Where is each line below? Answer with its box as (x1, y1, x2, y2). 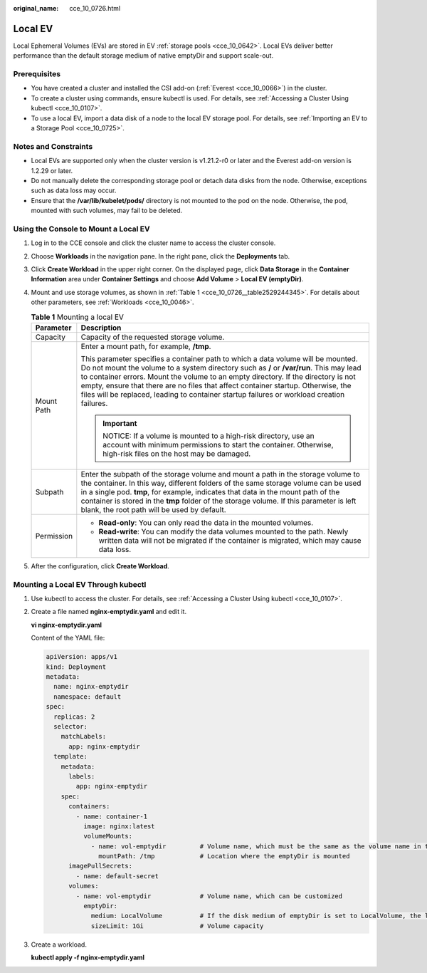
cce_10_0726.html (69, 4, 121, 12)
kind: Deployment (46, 662, 107, 671)
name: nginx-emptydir (53, 682, 130, 691)
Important (102, 418, 137, 428)
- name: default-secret (75, 872, 159, 880)
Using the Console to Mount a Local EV (13, 224, 151, 234)
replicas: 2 (53, 712, 95, 721)
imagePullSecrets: (68, 862, 133, 870)
